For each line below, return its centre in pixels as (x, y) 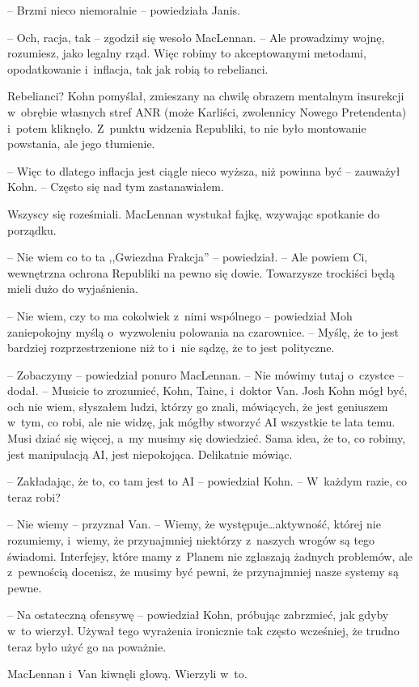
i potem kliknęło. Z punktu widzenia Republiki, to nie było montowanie (187, 127)
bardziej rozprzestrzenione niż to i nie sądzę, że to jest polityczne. (171, 348)
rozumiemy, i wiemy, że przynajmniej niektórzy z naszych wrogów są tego (191, 540)
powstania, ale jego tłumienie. (81, 144)
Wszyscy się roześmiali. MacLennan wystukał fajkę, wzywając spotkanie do (194, 213)
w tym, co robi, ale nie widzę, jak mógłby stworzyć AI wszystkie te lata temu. (201, 422)
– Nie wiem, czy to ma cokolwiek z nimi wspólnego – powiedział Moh (180, 315)
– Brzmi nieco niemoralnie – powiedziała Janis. (124, 10)
